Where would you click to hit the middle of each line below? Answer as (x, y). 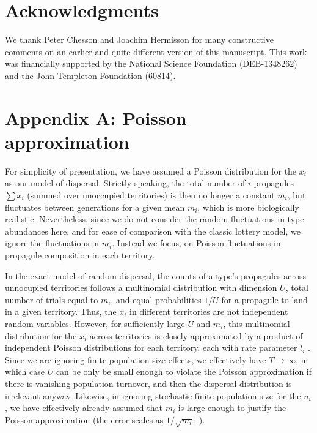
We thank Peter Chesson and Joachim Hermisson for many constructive (139, 40)
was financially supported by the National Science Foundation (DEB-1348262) (151, 63)
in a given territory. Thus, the (61, 311)
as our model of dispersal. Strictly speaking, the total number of (125, 183)
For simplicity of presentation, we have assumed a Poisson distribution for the (151, 171)
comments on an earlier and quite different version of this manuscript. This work (156, 51)
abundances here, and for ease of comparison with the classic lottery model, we (153, 231)
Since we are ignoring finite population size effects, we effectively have (136, 359)
